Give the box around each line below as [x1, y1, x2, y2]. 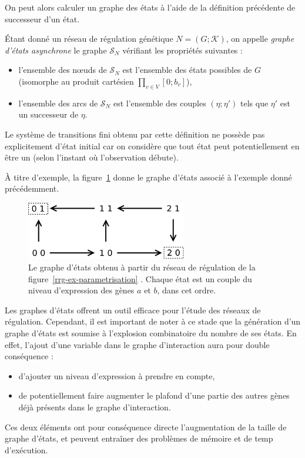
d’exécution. [5, 443, 48, 456]
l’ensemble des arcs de [18, 96, 98, 109]
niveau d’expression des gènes [28, 284, 135, 296]
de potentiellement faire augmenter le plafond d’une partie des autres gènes [18, 389, 290, 402]
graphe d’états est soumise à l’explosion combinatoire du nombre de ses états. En [5, 327, 297, 339]
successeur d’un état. [5, 12, 80, 25]
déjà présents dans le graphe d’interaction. [18, 401, 171, 413]
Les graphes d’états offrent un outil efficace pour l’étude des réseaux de [5, 303, 261, 316]
